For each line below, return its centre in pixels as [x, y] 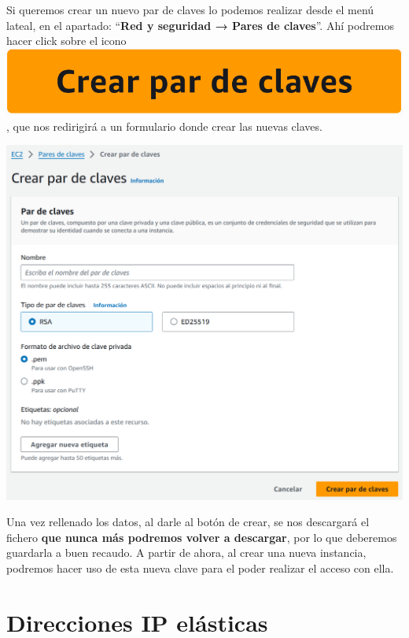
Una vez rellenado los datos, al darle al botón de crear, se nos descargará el [188, 522]
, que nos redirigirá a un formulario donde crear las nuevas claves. [164, 126]
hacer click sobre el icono [66, 41]
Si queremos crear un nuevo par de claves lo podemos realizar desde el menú [190, 9]
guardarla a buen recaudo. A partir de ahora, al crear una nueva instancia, [186, 553]
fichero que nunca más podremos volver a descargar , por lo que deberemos [202, 537]
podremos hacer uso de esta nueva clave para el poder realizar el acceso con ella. [200, 568]
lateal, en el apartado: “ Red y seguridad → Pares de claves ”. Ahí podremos [200, 25]
